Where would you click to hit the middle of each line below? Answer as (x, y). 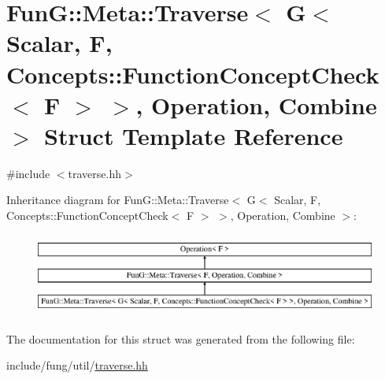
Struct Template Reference (194, 135)
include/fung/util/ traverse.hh (77, 365)
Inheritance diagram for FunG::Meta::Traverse (118, 200)
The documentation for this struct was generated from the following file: (181, 338)
